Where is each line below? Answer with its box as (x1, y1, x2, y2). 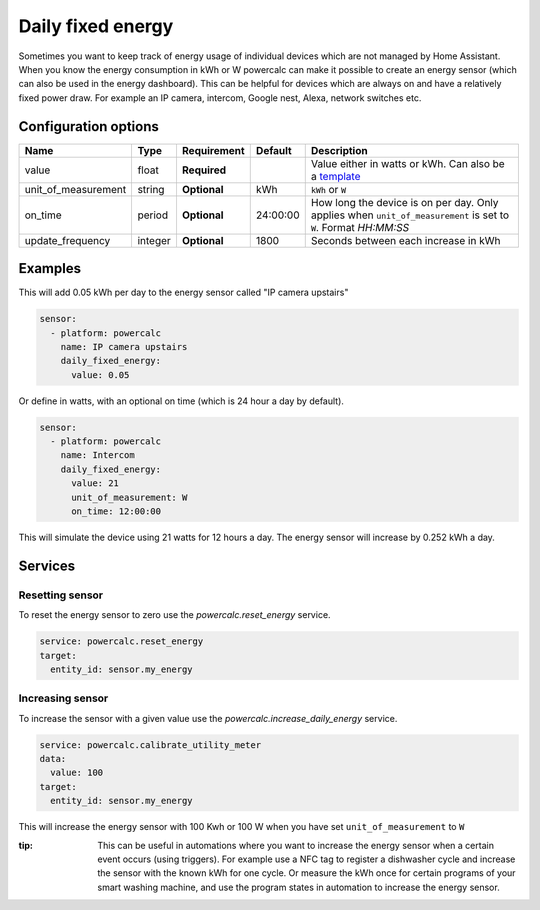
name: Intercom (60, 450, 135, 461)
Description (310, 143, 369, 157)
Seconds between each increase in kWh (310, 233, 501, 247)
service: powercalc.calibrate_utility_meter (39, 739, 262, 750)
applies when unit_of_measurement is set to (310, 208, 510, 222)
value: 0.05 (71, 369, 130, 380)
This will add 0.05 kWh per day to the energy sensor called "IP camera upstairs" (18, 286, 349, 299)
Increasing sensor (18, 691, 109, 705)
